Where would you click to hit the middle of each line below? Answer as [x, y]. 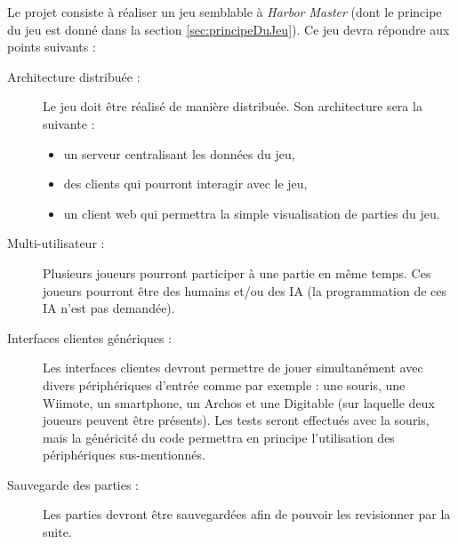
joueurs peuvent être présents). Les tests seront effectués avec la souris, [236, 420]
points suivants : [52, 47]
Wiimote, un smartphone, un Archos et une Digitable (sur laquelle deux [239, 402]
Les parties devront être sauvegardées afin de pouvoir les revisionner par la [247, 514]
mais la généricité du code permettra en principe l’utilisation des [219, 437]
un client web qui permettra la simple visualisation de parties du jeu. [252, 213]
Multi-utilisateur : [56, 243]
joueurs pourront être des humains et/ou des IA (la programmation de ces [245, 290]
